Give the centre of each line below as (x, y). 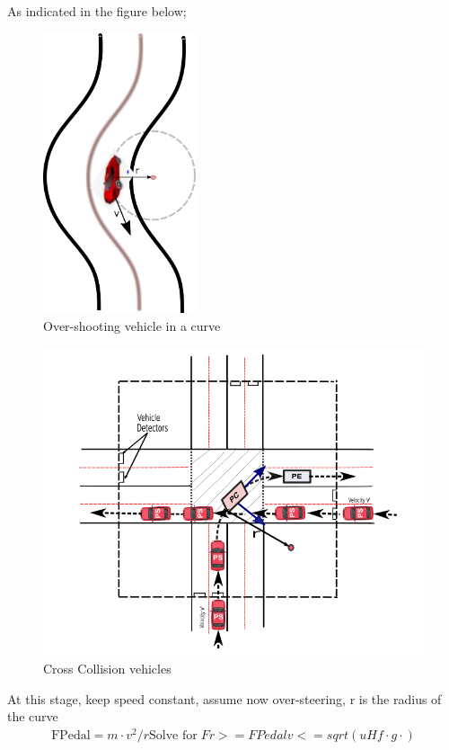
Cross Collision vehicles (107, 669)
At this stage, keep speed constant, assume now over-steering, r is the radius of (224, 698)
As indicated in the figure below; (97, 11)
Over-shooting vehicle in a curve (132, 325)
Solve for (173, 735)
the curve (33, 716)
